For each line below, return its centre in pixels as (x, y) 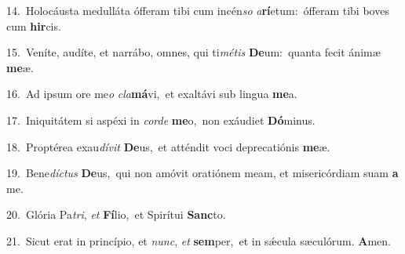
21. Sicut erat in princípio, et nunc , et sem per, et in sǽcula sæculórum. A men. (199, 240)
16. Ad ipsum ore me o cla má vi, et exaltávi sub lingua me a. (152, 94)
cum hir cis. (34, 25)
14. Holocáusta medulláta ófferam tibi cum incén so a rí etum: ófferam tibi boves (198, 10)
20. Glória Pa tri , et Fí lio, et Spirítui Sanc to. (116, 214)
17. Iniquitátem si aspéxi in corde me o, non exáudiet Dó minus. (161, 120)
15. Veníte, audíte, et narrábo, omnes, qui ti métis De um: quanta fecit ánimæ (193, 52)
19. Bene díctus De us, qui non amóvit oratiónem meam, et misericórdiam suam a (202, 173)
